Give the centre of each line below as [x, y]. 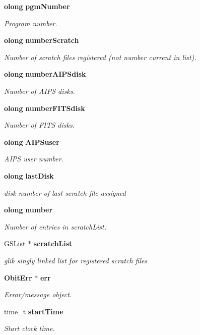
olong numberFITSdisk [45, 108]
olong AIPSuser [32, 142]
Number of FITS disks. [40, 125]
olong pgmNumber [37, 6]
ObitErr [18, 277]
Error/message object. [38, 294]
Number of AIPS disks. [40, 91]
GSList [15, 243]
